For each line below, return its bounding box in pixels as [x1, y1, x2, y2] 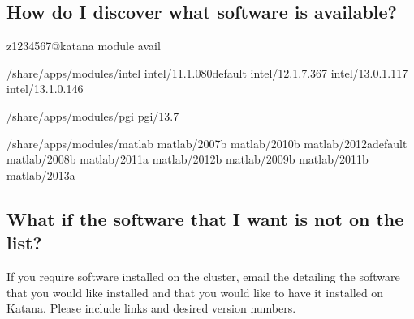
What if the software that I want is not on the [6, 206, 404, 231]
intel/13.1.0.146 [6, 80, 84, 97]
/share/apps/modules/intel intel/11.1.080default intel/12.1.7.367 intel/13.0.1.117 [6, 64, 408, 81]
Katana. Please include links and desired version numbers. [6, 300, 296, 317]
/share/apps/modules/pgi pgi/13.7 [6, 107, 179, 124]
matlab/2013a [6, 166, 75, 183]
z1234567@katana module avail [6, 37, 161, 54]
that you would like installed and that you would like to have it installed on [6, 283, 384, 300]
